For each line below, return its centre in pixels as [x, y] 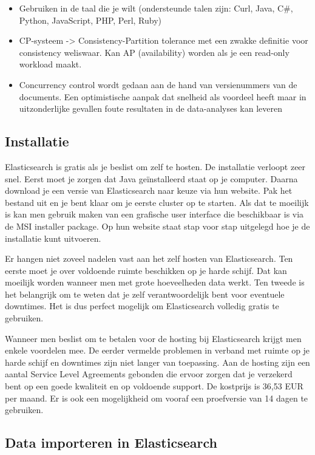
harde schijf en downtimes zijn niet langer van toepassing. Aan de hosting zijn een [157, 362]
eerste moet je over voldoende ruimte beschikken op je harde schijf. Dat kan [146, 270]
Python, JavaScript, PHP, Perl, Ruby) [90, 20]
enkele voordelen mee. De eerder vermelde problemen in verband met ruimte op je [157, 350]
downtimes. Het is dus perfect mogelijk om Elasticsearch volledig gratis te [142, 306]
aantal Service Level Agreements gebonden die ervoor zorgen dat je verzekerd [149, 374]
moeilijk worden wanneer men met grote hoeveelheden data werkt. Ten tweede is [155, 282]
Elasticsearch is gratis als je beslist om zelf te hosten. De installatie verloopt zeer [155, 166]
